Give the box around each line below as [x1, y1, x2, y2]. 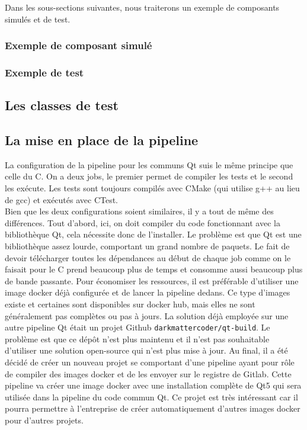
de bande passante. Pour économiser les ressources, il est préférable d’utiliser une [5, 274, 299, 287]
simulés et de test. [5, 12, 71, 25]
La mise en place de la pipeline [5, 131, 199, 149]
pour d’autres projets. [5, 413, 84, 426]
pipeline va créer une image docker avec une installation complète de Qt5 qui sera [5, 379, 302, 392]
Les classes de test [5, 96, 119, 114]
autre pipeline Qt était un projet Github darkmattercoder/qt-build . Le [5, 321, 270, 333]
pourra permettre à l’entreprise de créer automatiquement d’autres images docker [5, 402, 300, 415]
